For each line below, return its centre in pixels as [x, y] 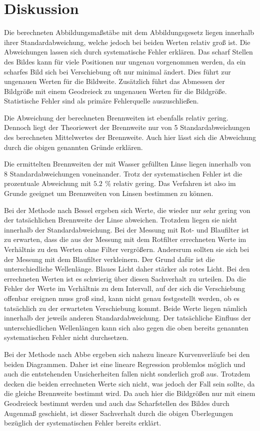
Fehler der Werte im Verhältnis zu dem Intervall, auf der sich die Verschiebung [125, 288]
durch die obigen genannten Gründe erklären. [73, 147]
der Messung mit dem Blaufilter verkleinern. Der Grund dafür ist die [109, 259]
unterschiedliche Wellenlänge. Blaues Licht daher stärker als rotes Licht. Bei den [127, 269]
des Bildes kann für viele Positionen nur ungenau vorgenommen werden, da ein [125, 61]
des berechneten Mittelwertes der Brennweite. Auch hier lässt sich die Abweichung [130, 137]
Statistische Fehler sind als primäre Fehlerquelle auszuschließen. [101, 101]
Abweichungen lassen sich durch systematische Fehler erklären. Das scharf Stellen [128, 52]
